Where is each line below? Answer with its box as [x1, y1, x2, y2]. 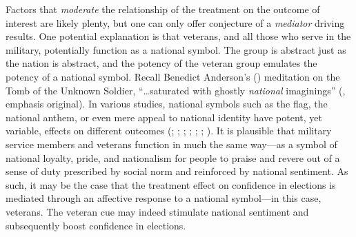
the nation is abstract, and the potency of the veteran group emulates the [6, 56, 317, 70]
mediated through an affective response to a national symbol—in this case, [6, 191, 322, 205]
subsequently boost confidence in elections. [6, 218, 186, 232]
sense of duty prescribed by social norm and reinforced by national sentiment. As [6, 164, 348, 178]
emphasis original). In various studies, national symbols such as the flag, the [6, 96, 328, 111]
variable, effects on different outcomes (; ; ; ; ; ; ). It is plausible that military [6, 123, 332, 138]
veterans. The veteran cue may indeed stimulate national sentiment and [6, 204, 309, 218]
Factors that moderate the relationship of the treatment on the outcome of [6, 2, 320, 16]
